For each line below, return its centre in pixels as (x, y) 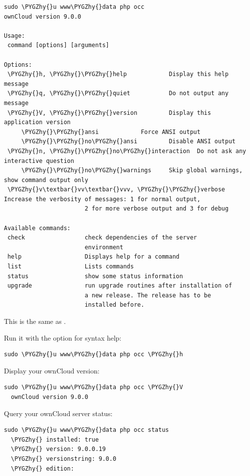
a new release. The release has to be (148, 295)
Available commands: (37, 228)
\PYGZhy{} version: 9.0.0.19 (58, 449)
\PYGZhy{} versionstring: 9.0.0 (64, 459)
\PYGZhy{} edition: (43, 468)
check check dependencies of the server (102, 238)
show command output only (46, 180)
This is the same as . (35, 321)
